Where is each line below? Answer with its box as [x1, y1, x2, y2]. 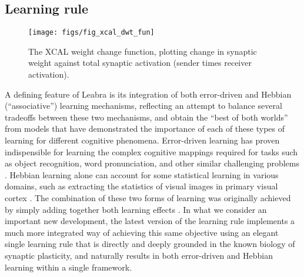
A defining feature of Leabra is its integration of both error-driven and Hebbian [5, 88, 292, 100]
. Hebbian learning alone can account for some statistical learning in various [5, 168, 279, 181]
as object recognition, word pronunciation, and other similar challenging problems [5, 157, 300, 169]
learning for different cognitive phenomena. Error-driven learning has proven [5, 134, 280, 146]
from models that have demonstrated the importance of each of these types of [5, 122, 285, 135]
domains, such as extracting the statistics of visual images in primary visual [5, 180, 278, 192]
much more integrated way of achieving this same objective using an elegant [5, 226, 279, 238]
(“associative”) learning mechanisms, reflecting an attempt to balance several [5, 99, 282, 112]
